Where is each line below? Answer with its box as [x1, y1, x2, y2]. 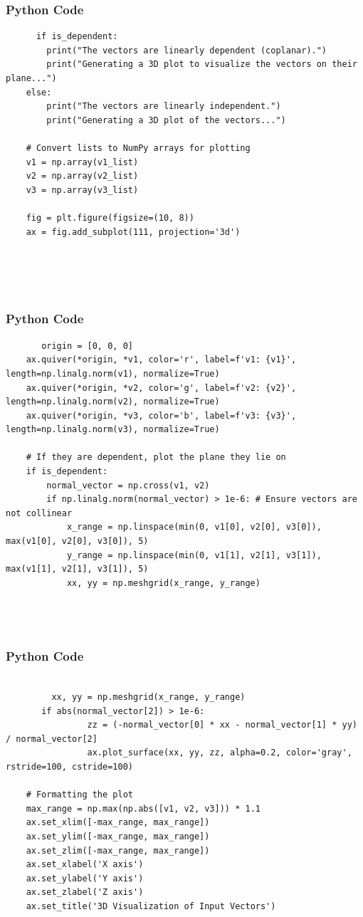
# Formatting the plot [26, 790, 133, 800]
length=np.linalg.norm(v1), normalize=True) [6, 368, 220, 379]
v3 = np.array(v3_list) [26, 184, 139, 195]
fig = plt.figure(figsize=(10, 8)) [26, 212, 194, 223]
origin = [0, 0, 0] [41, 340, 133, 351]
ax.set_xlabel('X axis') [26, 859, 144, 870]
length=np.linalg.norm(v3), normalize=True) [6, 424, 220, 435]
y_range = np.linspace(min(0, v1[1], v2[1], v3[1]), [66, 550, 322, 560]
